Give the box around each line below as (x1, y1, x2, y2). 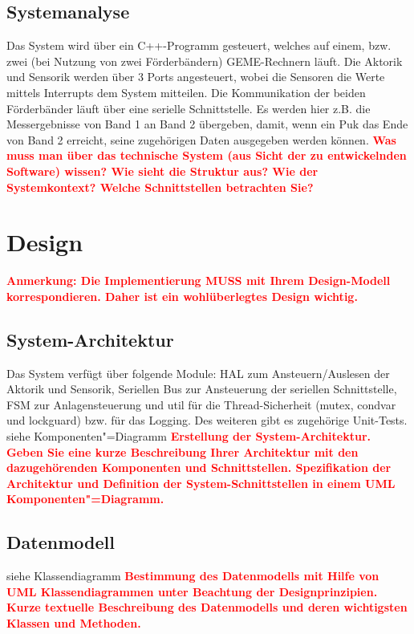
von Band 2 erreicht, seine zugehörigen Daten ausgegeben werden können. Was (6, 131, 396, 148)
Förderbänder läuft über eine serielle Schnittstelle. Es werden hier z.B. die (6, 100, 371, 116)
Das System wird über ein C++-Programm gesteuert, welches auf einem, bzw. (6, 37, 392, 54)
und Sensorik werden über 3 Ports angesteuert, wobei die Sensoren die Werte (6, 68, 385, 85)
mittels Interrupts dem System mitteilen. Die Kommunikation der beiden (6, 83, 366, 100)
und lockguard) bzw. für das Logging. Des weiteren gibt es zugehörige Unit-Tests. (6, 412, 408, 429)
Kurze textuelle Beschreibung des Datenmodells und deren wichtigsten (6, 599, 408, 616)
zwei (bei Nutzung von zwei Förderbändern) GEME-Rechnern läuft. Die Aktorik (6, 52, 403, 69)
